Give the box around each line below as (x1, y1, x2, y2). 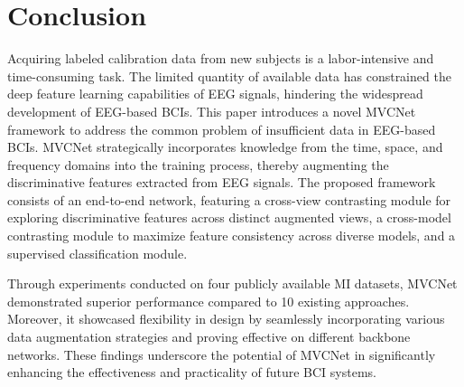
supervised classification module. (7, 243, 188, 262)
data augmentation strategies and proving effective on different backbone (7, 327, 411, 346)
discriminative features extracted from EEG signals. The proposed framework (7, 173, 436, 192)
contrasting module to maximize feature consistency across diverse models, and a (7, 226, 456, 245)
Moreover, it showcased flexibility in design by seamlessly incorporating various (7, 309, 445, 328)
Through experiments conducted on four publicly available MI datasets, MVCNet (7, 274, 458, 293)
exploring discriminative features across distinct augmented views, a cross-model (7, 208, 451, 227)
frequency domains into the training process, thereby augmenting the (7, 155, 389, 174)
